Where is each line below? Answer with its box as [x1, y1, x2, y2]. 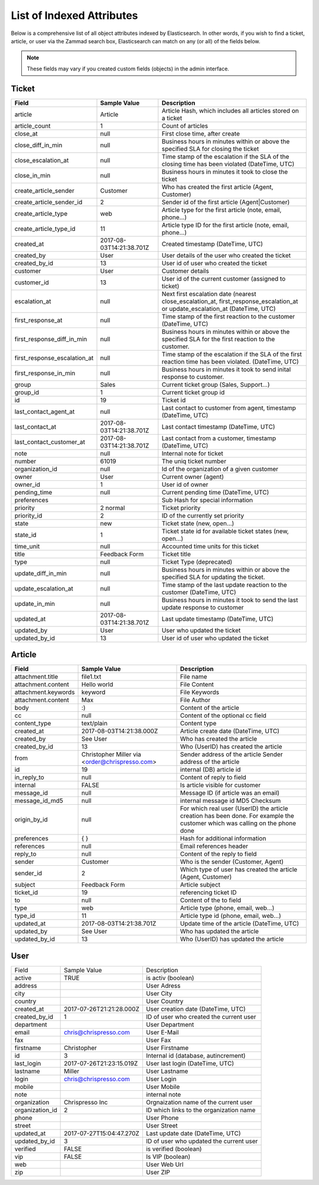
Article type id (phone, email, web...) [180, 912, 281, 920]
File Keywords [180, 688, 220, 696]
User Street [145, 1121, 178, 1129]
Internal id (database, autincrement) [145, 1051, 246, 1059]
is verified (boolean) [145, 1145, 202, 1153]
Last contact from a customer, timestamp [161, 434, 276, 442]
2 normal [100, 503, 125, 512]
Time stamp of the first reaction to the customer [161, 312, 295, 320]
